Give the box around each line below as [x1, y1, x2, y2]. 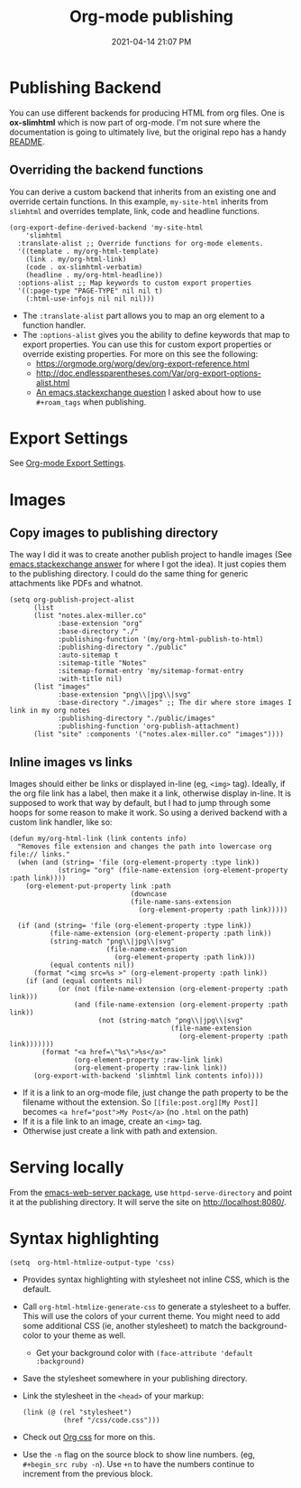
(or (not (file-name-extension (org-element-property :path [57, 985, 288, 994]
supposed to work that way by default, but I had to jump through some [9, 798, 271, 809]
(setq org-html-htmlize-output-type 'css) [9, 1259, 176, 1268]
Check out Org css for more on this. [22, 1432, 156, 1443]
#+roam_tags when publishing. [35, 396, 147, 407]
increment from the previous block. [22, 1468, 153, 1479]
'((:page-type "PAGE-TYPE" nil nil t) [17, 286, 164, 295]
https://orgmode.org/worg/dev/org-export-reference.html [35, 358, 250, 369]
